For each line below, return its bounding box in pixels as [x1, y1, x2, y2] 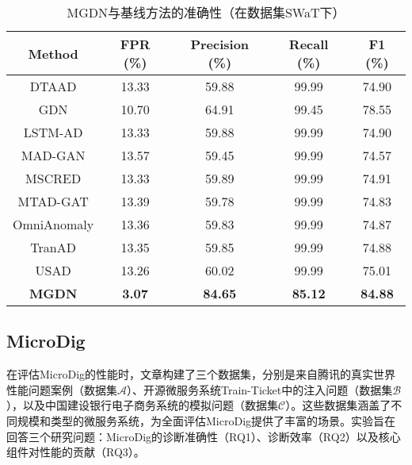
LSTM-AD [23, 123, 83, 141]
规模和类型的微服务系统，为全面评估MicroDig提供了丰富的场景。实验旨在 [17, 412, 396, 428]
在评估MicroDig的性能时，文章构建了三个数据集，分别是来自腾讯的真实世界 [6, 366, 396, 382]
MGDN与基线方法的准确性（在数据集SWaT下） [67, 3, 345, 21]
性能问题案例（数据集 [6, 381, 117, 398]
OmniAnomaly [13, 215, 94, 233]
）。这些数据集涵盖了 [285, 397, 391, 413]
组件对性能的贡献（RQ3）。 [6, 444, 145, 460]
